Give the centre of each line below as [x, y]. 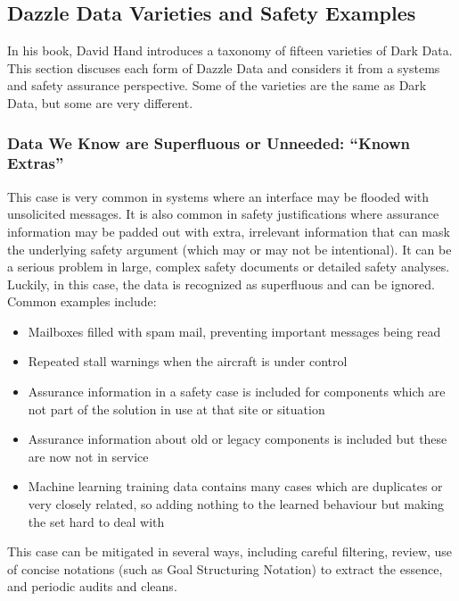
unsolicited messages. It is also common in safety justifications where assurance [223, 214]
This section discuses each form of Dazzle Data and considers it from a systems [224, 67]
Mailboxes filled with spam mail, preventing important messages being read [234, 331]
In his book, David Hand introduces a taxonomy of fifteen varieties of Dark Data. [230, 50]
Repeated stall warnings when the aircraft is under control [188, 361]
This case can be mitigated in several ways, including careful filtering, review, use [230, 551]
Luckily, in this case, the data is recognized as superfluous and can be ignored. [221, 284]
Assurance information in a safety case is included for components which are [237, 392]
